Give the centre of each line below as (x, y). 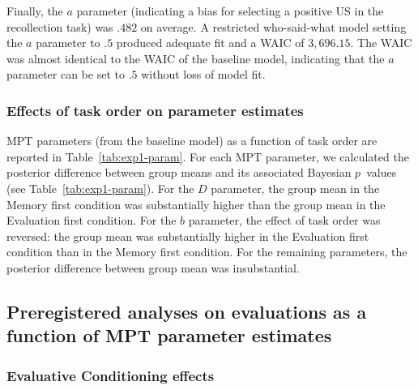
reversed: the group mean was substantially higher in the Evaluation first (188, 236)
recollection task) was (60, 26)
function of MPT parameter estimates (169, 335)
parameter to (68, 43)
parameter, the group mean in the (295, 188)
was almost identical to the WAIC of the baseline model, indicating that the (196, 58)
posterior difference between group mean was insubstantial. (153, 267)
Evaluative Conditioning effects (111, 375)
